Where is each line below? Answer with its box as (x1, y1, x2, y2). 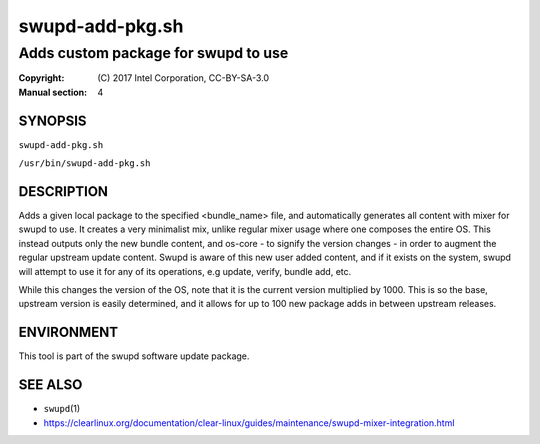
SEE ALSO (18, 376, 83, 394)
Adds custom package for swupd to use (18, 44, 289, 62)
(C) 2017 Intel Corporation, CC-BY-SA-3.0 (97, 72, 270, 84)
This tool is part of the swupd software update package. (18, 350, 250, 362)
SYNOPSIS (18, 112, 87, 129)
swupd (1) (43, 403, 81, 415)
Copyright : (18, 72, 65, 84)
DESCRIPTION (18, 183, 109, 200)
